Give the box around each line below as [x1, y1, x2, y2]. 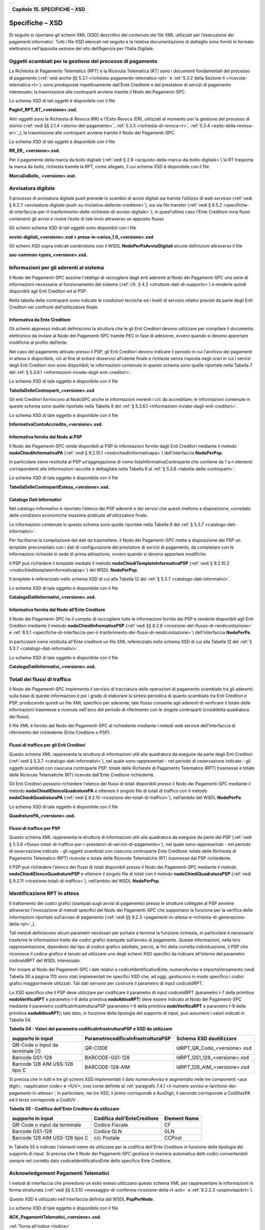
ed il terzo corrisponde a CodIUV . [9, 1097, 78, 1103]
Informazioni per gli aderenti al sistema [9, 264, 104, 271]
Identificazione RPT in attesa [9, 890, 79, 897]
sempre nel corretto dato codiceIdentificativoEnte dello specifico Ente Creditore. [9, 1158, 172, 1164]
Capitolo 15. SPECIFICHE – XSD [12, 6, 85, 12]
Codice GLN [93, 1128, 122, 1135]
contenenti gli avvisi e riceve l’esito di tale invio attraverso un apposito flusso [9, 215, 164, 221]
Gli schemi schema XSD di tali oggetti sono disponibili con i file [9, 225, 136, 231]
